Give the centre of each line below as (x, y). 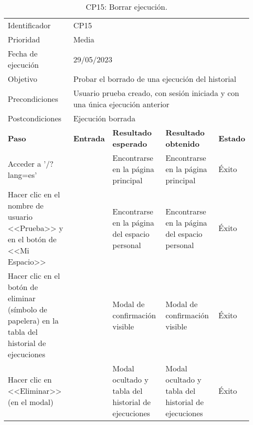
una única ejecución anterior (121, 104)
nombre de (26, 205)
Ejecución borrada (104, 118)
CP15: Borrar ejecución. (126, 7)
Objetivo (23, 79)
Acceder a (25, 163)
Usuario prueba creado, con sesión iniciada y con (156, 93)
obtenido (182, 144)
